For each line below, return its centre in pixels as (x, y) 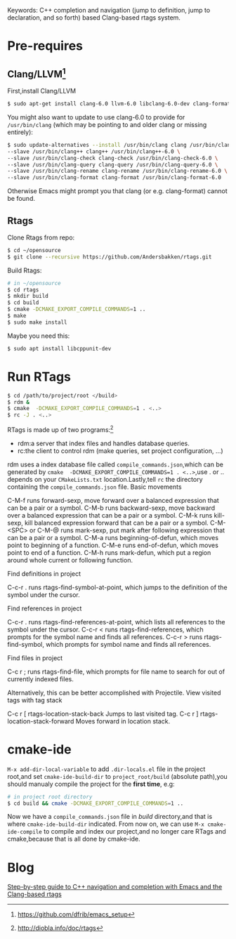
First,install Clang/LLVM (41, 91)
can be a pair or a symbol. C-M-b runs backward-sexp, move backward (111, 508)
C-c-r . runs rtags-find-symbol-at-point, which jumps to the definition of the (117, 587)
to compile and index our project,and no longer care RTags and (135, 832)
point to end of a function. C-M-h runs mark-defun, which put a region (109, 552)
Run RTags (39, 377)
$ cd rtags (23, 290)
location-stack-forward (41, 721)
